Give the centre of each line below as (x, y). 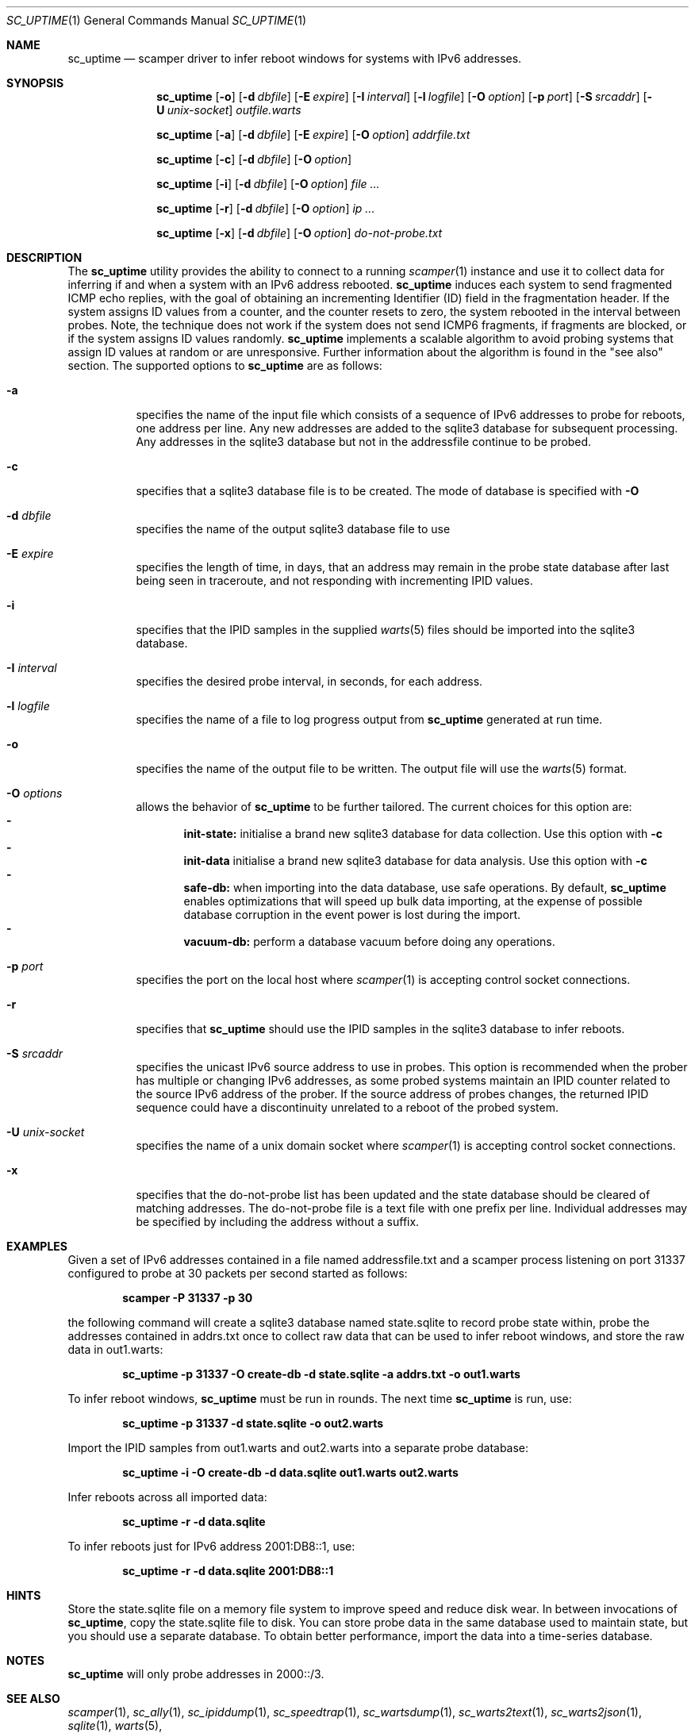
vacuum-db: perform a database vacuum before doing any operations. (369, 941)
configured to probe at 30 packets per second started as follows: (238, 1273)
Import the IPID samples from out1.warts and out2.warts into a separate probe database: (298, 1448)
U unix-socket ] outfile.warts (229, 110)
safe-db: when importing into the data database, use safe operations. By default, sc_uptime (425, 888)
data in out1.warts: (115, 1349)
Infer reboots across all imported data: (167, 1497)
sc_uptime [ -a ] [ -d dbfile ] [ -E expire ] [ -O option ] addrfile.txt (313, 134)
